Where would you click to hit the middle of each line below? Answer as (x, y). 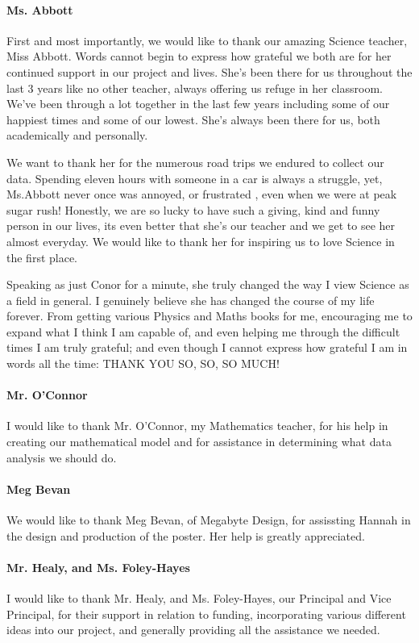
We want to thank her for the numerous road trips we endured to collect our (195, 162)
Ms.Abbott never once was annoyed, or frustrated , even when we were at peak (202, 194)
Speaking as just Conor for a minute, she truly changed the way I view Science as (208, 284)
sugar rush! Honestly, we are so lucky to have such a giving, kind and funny (193, 209)
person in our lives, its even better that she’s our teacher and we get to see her (201, 225)
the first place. (42, 257)
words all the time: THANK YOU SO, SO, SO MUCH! (143, 363)
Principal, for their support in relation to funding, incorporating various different (206, 614)
